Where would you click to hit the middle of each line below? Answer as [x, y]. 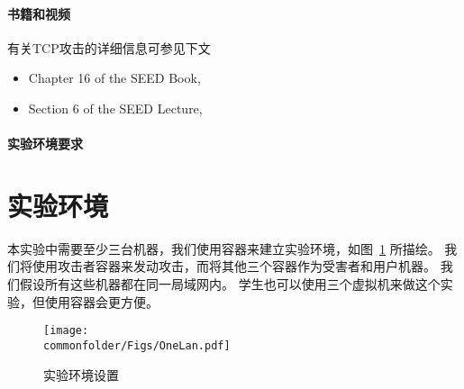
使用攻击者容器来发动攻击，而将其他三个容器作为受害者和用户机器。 [234, 266]
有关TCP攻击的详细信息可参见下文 [109, 47]
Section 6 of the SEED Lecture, [115, 108]
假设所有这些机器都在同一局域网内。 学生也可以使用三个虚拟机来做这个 [230, 284]
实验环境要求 [45, 144]
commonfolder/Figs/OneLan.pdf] [137, 345]
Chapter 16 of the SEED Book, [114, 78]
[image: [66, 331]
